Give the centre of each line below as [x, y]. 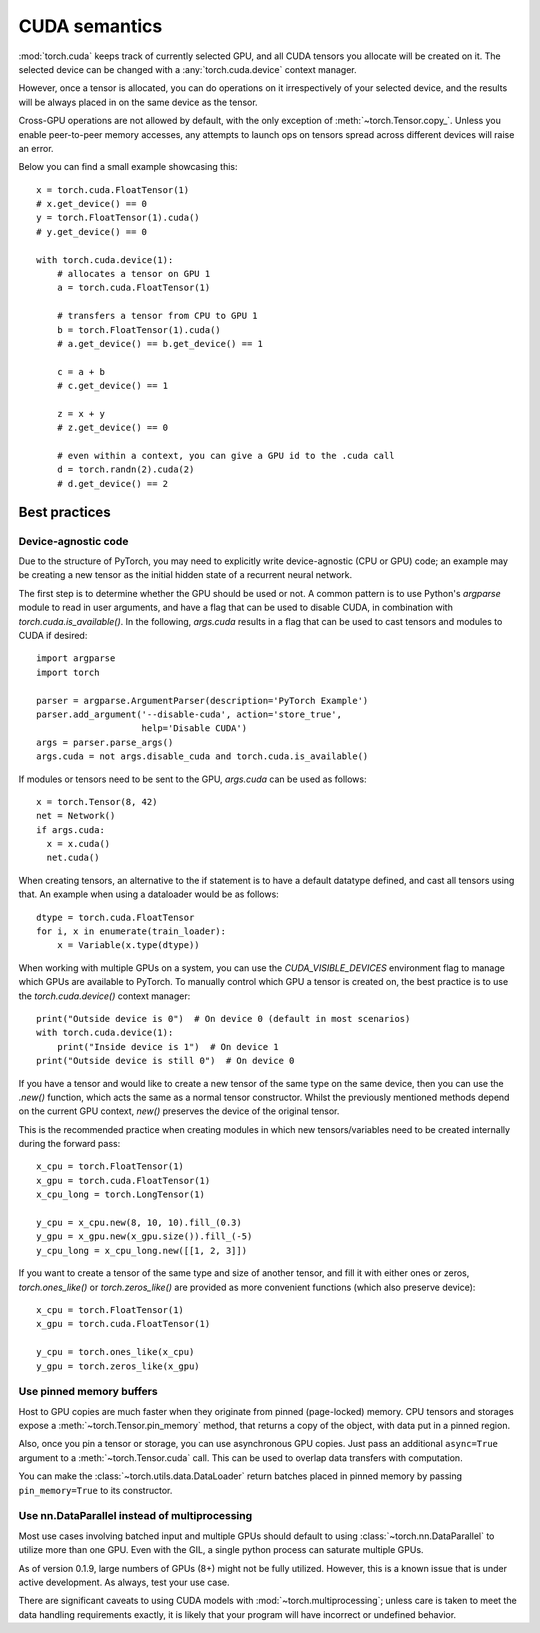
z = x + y [80, 413]
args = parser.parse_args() [105, 742]
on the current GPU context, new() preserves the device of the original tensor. [179, 1111]
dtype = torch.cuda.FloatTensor [115, 917]
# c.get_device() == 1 [112, 386]
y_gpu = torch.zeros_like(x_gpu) [118, 1366]
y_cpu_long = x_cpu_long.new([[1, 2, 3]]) [142, 1250]
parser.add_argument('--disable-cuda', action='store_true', [189, 714]
